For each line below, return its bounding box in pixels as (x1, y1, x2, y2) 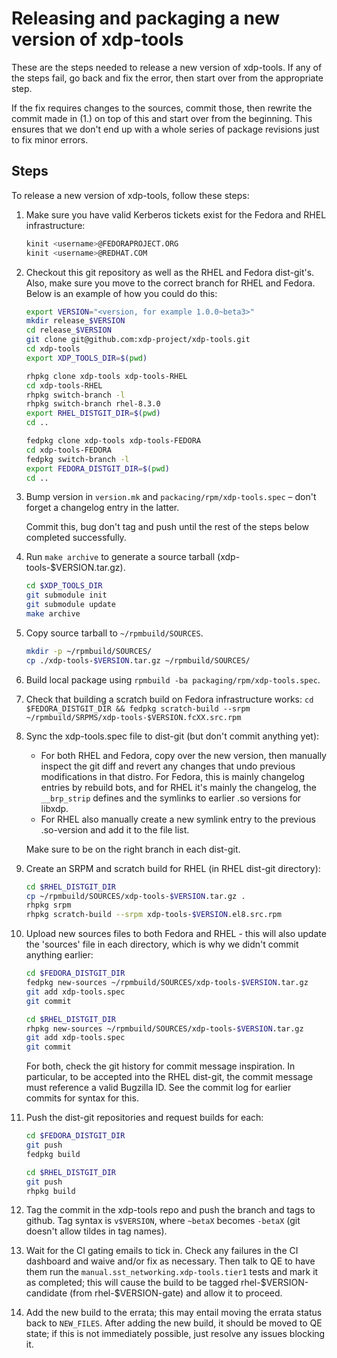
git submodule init (25, 590, 108, 601)
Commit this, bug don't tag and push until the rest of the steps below (25, 521, 309, 533)
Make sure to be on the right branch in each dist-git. (25, 843, 241, 855)
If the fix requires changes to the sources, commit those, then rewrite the (11, 102, 313, 114)
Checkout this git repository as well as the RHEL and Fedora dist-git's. (25, 266, 315, 278)
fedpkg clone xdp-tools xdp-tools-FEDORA (25, 436, 201, 446)
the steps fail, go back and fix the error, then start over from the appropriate (11, 72, 324, 84)
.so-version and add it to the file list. (40, 823, 190, 836)
